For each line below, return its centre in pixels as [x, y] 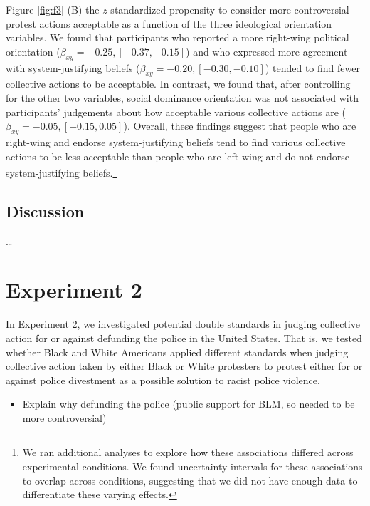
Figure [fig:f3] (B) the [53, 9]
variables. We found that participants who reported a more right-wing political [178, 37]
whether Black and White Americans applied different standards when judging [177, 352]
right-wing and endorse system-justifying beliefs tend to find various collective [176, 141]
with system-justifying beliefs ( [73, 67]
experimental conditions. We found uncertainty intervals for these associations [192, 466]
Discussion [45, 211]
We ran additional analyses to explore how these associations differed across [188, 452]
